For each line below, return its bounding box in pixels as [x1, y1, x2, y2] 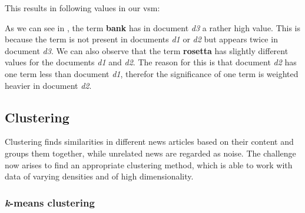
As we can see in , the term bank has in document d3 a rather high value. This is [5, 21, 301, 34]
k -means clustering [5, 195, 95, 209]
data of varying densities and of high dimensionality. [5, 170, 194, 182]
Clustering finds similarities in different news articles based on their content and [5, 135, 294, 148]
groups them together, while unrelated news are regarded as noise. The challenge [5, 147, 296, 159]
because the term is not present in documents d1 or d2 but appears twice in [5, 33, 278, 45]
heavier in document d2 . [5, 79, 92, 91]
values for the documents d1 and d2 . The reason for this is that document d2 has [5, 56, 297, 68]
